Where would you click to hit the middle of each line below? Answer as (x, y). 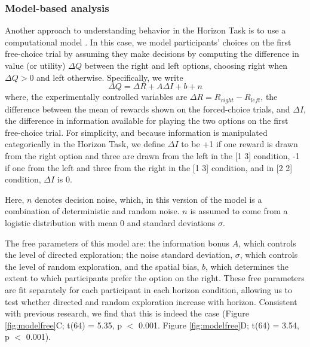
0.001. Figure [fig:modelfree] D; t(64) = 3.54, (219, 325)
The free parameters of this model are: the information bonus (117, 243)
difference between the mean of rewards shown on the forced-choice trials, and (148, 109)
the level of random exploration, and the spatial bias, (102, 266)
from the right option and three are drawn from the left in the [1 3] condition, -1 (152, 156)
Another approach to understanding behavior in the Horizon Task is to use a (145, 30)
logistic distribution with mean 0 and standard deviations (110, 222)
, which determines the (247, 266)
